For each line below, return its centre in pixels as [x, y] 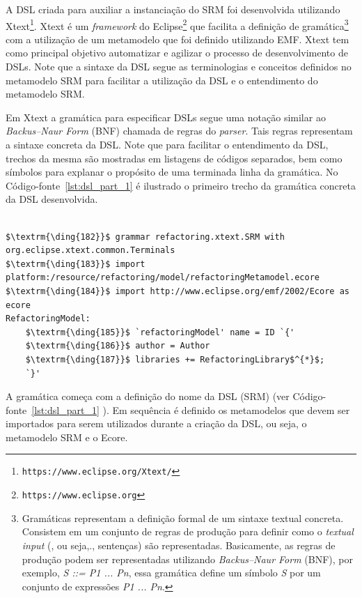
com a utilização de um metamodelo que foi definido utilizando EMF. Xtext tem [178, 39]
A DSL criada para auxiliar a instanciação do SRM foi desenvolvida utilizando [173, 9]
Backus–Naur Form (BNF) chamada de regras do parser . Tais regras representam [179, 131]
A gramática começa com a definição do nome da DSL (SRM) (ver [148, 396]
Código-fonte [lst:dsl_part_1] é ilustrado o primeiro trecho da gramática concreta [181, 185]
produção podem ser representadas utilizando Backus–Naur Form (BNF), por [187, 559]
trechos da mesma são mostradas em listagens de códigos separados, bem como [174, 158]
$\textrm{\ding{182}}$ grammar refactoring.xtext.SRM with [145, 237]
